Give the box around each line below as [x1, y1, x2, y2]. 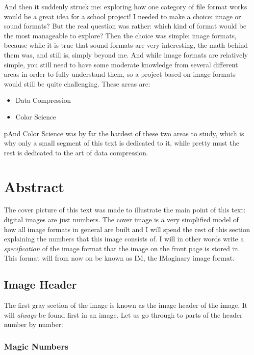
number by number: [4, 319, 63, 329]
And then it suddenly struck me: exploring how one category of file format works [4, 1, 247, 11]
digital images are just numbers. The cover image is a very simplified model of [4, 214, 239, 225]
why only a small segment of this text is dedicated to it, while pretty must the [4, 138, 239, 148]
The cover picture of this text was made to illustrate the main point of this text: [4, 205, 246, 215]
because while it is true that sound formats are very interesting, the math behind [4, 40, 248, 50]
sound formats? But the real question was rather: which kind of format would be [4, 21, 247, 31]
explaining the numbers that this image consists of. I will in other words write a [4, 234, 244, 244]
